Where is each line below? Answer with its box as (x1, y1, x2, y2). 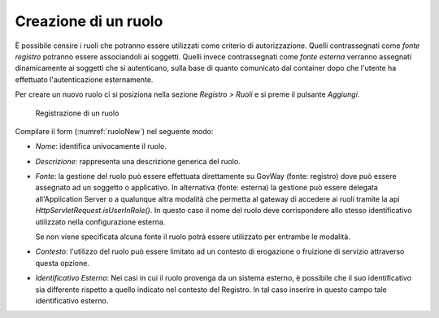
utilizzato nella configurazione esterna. (35, 216, 166, 227)
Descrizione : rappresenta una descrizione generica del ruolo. (35, 156, 241, 166)
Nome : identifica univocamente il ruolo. (35, 142, 167, 151)
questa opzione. (35, 258, 89, 268)
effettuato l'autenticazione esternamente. (15, 74, 154, 85)
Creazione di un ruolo (15, 12, 163, 30)
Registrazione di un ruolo (35, 108, 120, 118)
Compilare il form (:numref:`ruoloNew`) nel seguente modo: (15, 126, 214, 136)
